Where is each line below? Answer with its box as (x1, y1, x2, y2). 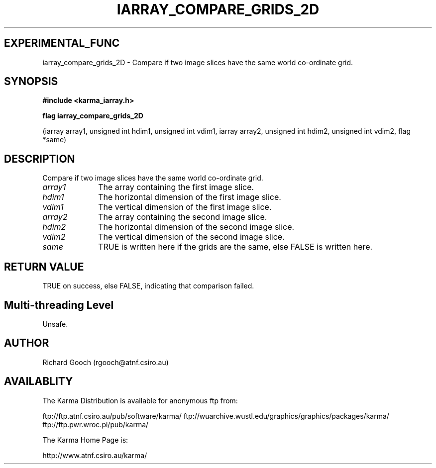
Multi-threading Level (4, 298, 114, 311)
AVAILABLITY (4, 375, 73, 388)
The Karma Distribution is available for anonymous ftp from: (42, 396, 238, 405)
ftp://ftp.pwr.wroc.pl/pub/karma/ (42, 420, 149, 429)
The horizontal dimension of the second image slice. (98, 222, 295, 232)
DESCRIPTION (4, 152, 75, 165)
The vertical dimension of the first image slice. (98, 202, 272, 212)
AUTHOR (4, 337, 49, 350)
